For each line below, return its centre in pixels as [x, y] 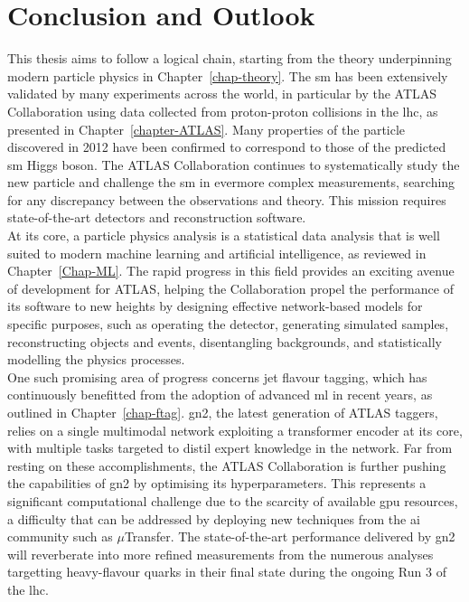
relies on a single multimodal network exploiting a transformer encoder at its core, [235, 430]
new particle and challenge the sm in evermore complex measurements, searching [231, 182]
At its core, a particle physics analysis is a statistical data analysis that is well [224, 235]
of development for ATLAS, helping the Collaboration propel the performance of [230, 288]
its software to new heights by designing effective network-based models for [215, 306]
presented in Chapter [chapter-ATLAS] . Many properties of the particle [206, 129]
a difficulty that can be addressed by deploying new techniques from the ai [214, 518]
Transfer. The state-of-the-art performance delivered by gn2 [290, 536]
